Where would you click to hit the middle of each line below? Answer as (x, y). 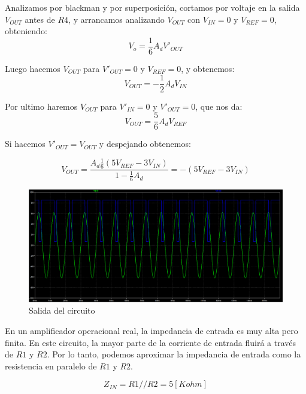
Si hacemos (25, 144)
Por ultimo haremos (41, 106)
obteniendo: (26, 31)
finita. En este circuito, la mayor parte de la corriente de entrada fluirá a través (150, 342)
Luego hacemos (33, 68)
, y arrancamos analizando (116, 19)
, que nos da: (219, 106)
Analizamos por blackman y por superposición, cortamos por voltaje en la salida (152, 7)
